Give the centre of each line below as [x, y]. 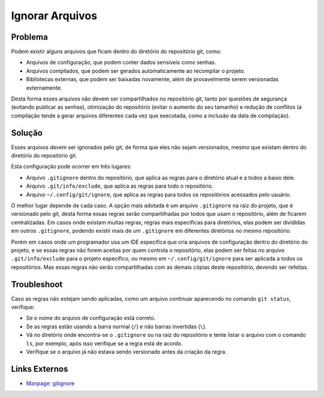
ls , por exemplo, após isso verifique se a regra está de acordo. [104, 343]
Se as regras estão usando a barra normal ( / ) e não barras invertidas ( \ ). [116, 326]
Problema [29, 37]
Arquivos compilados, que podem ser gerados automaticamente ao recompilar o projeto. [136, 71]
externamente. [44, 88]
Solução [27, 133]
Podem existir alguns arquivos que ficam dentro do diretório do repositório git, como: [116, 52]
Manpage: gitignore [50, 383]
